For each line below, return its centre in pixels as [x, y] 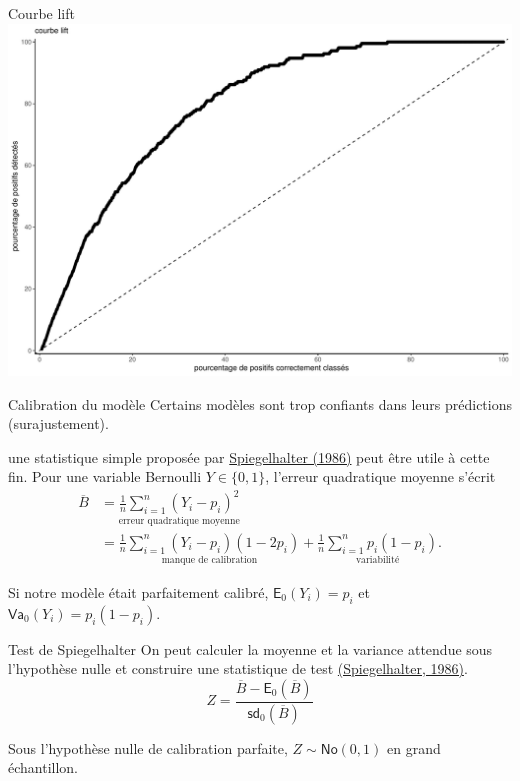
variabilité [377, 560]
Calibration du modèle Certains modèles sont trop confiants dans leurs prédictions [260, 403]
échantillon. [43, 767]
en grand [413, 747]
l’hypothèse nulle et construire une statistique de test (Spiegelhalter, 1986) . [238, 668]
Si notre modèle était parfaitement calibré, [138, 591]
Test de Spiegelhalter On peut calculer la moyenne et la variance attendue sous [250, 648]
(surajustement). [58, 423]
